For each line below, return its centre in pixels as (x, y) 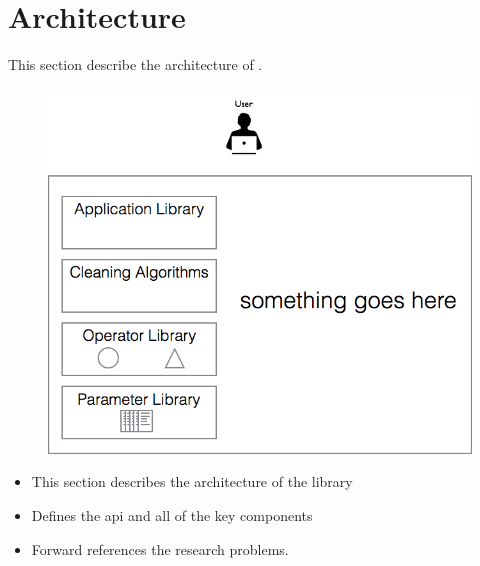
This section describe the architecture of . (135, 64)
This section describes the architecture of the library (192, 481)
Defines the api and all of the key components (172, 515)
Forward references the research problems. (160, 548)
